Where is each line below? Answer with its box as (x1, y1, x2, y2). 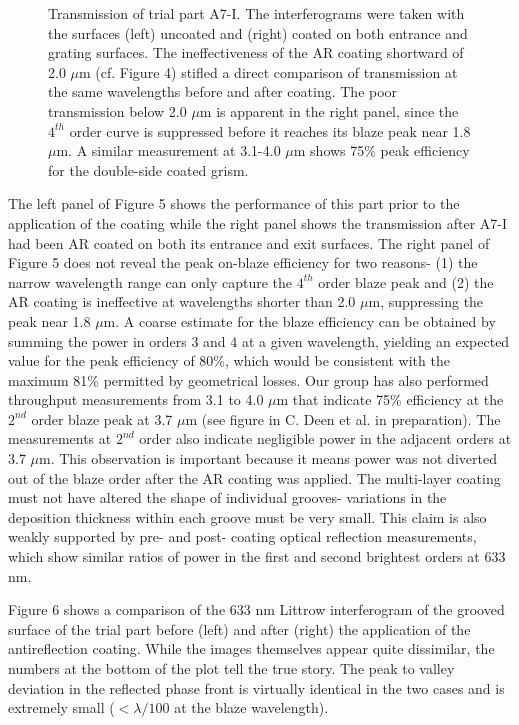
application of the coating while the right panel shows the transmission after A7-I (8, 212, 508, 233)
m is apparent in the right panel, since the (199, 100, 459, 121)
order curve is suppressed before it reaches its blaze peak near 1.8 (69, 120, 471, 141)
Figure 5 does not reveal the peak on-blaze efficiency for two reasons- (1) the (8, 252, 478, 273)
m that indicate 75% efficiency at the (276, 389, 504, 410)
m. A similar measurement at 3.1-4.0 (56, 140, 281, 161)
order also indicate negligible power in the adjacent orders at (139, 428, 512, 449)
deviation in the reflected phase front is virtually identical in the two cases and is (8, 677, 505, 698)
